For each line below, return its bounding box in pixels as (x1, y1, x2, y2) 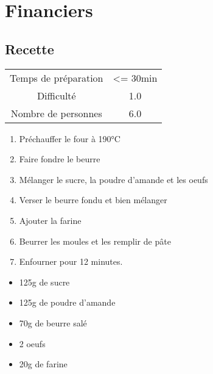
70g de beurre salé (19, 316, 87, 329)
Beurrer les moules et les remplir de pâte (19, 234, 171, 247)
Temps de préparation (10, 70, 103, 85)
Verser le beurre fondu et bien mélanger (19, 193, 167, 206)
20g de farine (19, 358, 68, 370)
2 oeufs (19, 337, 46, 350)
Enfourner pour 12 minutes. (19, 255, 123, 268)
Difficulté (37, 88, 76, 102)
